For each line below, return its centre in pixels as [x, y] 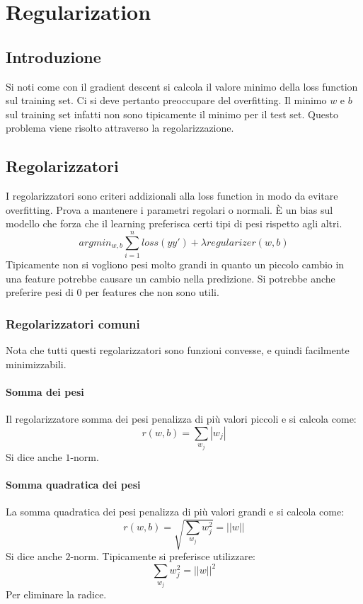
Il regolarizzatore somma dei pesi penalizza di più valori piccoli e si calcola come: [181, 419]
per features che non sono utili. [152, 292]
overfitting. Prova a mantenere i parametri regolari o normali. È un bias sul [169, 209]
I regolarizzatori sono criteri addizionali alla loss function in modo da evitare [172, 196]
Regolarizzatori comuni [73, 323]
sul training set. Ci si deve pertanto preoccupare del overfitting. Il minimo [166, 100]
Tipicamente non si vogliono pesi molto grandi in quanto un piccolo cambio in [175, 264]
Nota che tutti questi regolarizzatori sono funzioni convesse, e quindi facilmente [178, 350]
